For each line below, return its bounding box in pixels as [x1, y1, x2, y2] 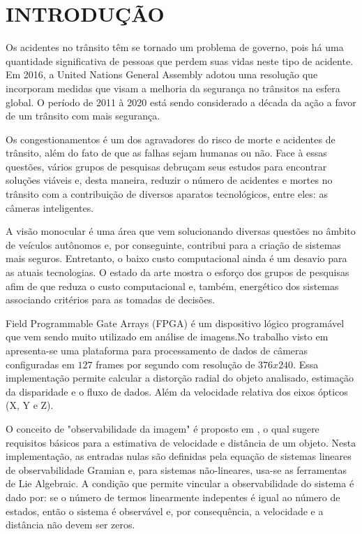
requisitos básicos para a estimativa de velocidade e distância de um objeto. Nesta [6, 435, 356, 449]
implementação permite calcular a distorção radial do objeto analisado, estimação [6, 370, 354, 385]
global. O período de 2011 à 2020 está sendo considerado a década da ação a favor [6, 94, 356, 109]
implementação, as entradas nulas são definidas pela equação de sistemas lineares [6, 449, 352, 463]
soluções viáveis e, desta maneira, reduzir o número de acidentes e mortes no [6, 173, 333, 187]
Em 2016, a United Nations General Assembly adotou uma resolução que [6, 67, 318, 82]
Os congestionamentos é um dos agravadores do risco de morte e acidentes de [6, 131, 335, 146]
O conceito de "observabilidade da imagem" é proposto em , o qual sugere [6, 421, 319, 435]
